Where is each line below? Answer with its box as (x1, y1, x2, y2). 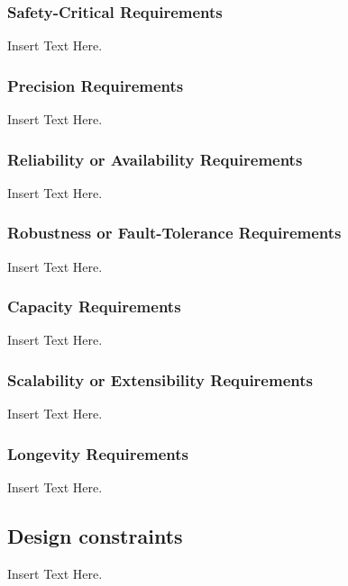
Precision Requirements (7, 74, 184, 96)
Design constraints (7, 522, 183, 550)
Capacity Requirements (7, 295, 181, 318)
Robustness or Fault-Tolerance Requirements (7, 221, 342, 244)
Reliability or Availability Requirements (7, 148, 303, 170)
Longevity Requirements (7, 442, 189, 464)
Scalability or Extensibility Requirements (7, 368, 313, 391)
